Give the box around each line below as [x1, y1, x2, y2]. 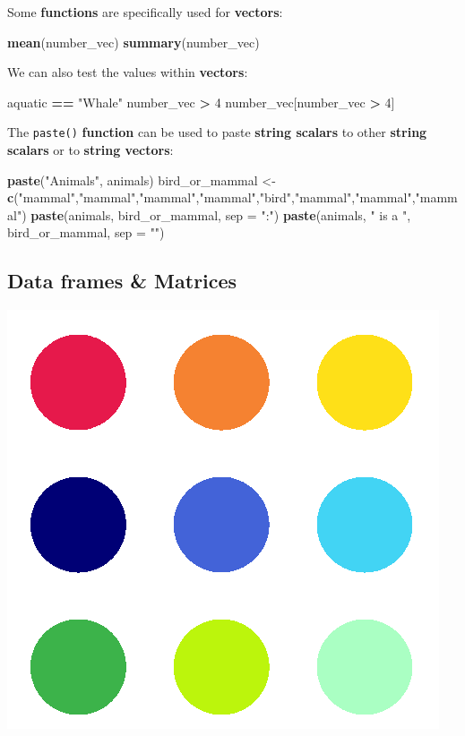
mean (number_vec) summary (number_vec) [7, 32, 260, 51]
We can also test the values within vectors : [7, 63, 248, 81]
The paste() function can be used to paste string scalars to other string [7, 123, 427, 141]
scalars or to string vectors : [7, 141, 174, 159]
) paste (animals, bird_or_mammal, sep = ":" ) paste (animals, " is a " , [22, 205, 411, 224]
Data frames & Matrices [7, 267, 237, 295]
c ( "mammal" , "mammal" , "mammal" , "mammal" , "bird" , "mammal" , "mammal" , [7, 188, 416, 207]
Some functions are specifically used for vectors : [7, 3, 283, 21]
